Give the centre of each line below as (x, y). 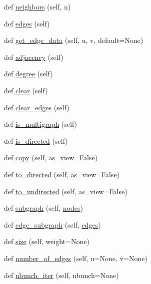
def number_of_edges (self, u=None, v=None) (76, 258)
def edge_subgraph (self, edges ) (52, 224)
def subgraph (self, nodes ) (43, 208)
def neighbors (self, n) (37, 6)
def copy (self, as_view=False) (51, 157)
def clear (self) (26, 90)
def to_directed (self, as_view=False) (62, 174)
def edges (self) (27, 23)
